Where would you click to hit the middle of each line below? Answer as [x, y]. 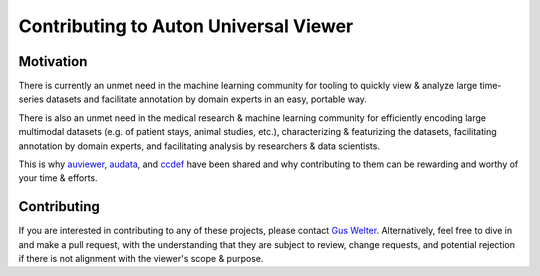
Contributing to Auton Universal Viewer [186, 26]
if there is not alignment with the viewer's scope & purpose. [141, 259]
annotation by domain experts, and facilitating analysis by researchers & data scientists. [199, 146]
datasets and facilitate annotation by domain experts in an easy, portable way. [206, 99]
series [31, 99]
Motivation [53, 61]
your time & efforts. [58, 178]
